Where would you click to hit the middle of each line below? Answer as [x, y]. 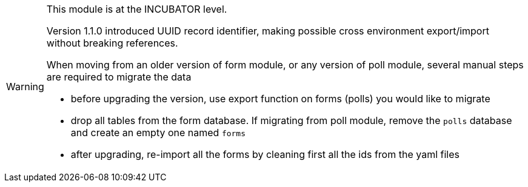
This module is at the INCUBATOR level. [137, 9]
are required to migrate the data [119, 77]
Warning [25, 87]
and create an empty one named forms [158, 133]
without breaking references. [112, 43]
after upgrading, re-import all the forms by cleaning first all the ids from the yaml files [265, 154]
